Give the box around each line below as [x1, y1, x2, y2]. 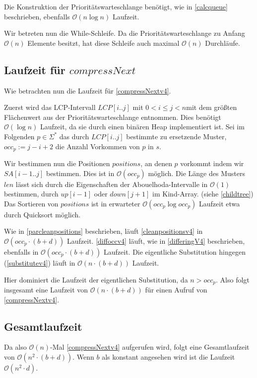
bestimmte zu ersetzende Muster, [126, 131, 227, 141]
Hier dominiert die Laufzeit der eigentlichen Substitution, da [4, 274, 188, 284]
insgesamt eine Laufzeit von [4, 284, 88, 295]
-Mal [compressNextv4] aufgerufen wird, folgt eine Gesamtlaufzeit [50, 342, 250, 352]
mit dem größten [186, 102, 237, 112]
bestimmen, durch [4, 189, 59, 199]
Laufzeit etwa [199, 198, 240, 208]
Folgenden [4, 131, 35, 141]
